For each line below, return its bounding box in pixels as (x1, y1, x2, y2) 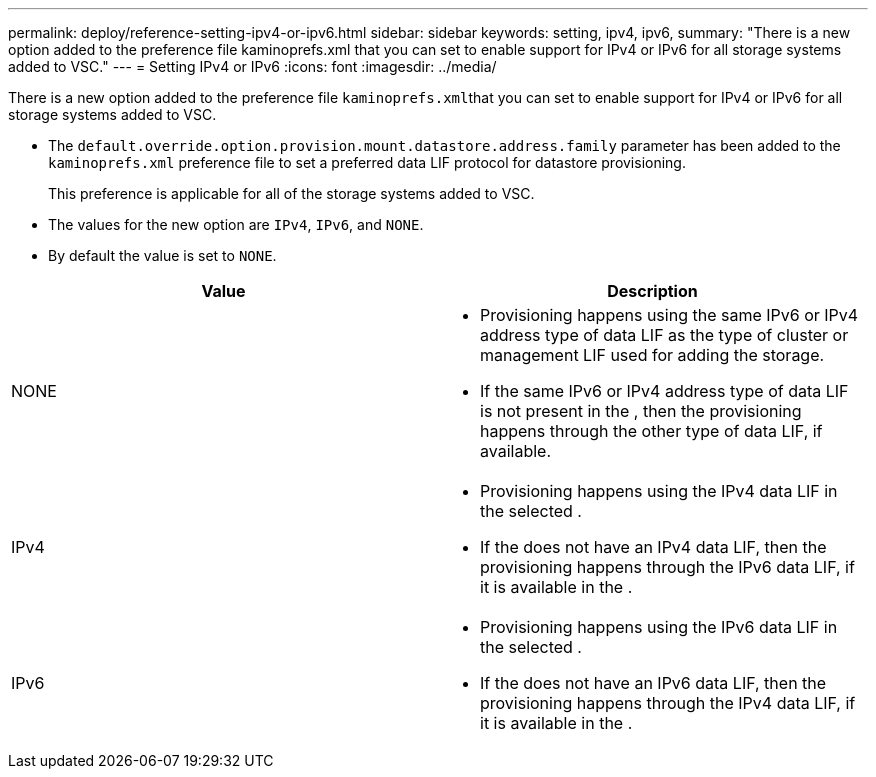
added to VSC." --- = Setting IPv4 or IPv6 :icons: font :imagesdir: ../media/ (8, 58, 497, 75)
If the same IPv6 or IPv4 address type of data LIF (480, 381, 849, 401)
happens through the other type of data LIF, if (480, 421, 823, 441)
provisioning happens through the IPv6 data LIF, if (480, 557, 855, 577)
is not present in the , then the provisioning (480, 401, 802, 421)
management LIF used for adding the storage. (480, 345, 825, 365)
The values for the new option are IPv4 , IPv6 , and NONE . (48, 216, 424, 233)
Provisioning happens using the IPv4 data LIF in (480, 481, 838, 501)
